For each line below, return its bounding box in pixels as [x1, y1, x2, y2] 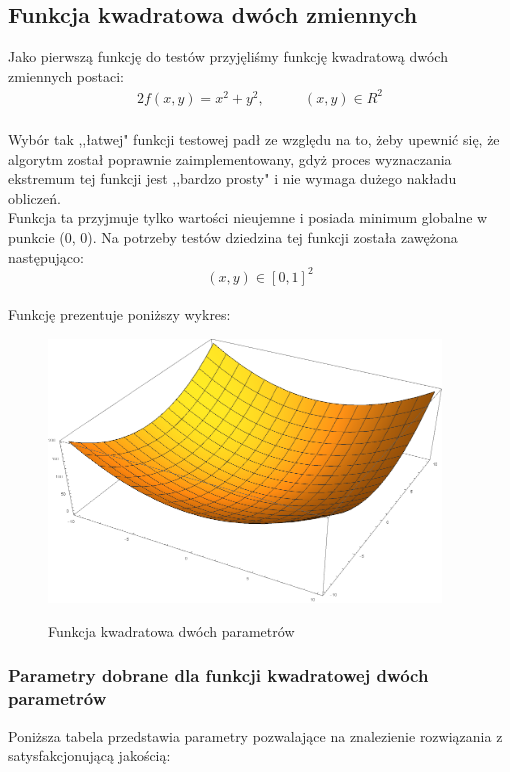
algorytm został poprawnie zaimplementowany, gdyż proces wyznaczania [8, 148, 452, 169]
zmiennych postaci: [8, 65, 124, 86]
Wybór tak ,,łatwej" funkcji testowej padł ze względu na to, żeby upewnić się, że [8, 128, 500, 149]
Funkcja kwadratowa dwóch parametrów [48, 620, 295, 641]
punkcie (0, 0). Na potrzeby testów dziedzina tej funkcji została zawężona [8, 226, 458, 247]
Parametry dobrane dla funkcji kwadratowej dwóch [8, 663, 429, 688]
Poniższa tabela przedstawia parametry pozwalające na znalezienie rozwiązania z [8, 725, 503, 746]
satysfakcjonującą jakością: [8, 745, 171, 766]
